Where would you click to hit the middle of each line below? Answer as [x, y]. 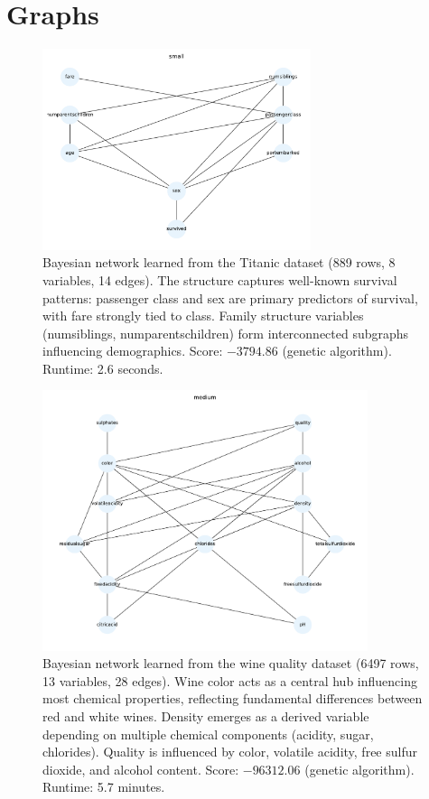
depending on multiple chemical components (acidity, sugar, [208, 734]
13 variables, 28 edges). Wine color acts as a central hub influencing [230, 680]
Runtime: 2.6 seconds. [103, 368]
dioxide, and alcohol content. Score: [141, 769]
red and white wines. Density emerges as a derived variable [206, 716]
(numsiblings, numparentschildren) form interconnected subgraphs [226, 333]
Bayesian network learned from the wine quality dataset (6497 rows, [231, 663]
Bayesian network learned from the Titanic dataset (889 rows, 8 [219, 262]
